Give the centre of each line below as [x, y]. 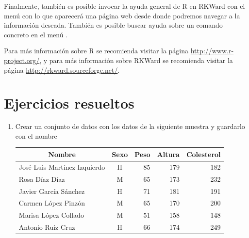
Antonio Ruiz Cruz [47, 227]
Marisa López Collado [51, 215]
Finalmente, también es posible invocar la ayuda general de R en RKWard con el [124, 6]
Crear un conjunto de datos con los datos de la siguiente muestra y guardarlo [130, 126]
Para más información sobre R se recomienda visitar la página [96, 51]
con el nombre [36, 135]
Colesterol [203, 154]
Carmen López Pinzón [52, 203]
